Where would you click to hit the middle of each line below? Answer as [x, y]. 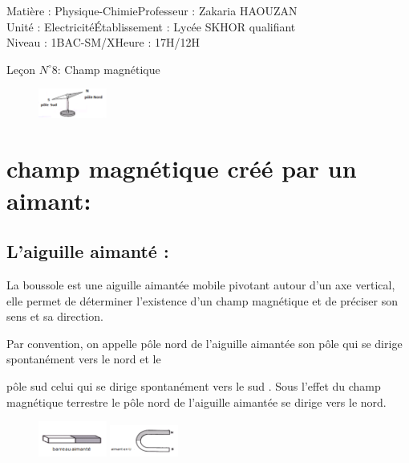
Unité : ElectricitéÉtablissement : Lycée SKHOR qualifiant [151, 26]
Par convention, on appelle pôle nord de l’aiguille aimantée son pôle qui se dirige [204, 343]
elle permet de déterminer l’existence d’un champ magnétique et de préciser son [202, 300]
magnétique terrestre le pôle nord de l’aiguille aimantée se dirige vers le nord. [196, 402]
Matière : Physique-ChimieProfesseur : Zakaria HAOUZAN [152, 10]
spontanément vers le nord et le [84, 359]
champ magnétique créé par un [182, 168]
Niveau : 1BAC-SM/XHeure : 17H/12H [103, 42]
